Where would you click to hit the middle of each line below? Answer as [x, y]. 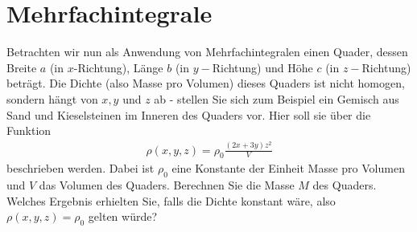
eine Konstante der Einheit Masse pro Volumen [288, 168]
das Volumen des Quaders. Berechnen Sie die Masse [167, 185]
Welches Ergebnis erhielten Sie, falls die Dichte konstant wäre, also [171, 200]
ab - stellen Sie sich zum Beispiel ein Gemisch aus [277, 98]
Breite [22, 67]
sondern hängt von [52, 98]
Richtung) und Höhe [262, 67]
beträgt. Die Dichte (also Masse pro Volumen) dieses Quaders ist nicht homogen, [206, 83]
